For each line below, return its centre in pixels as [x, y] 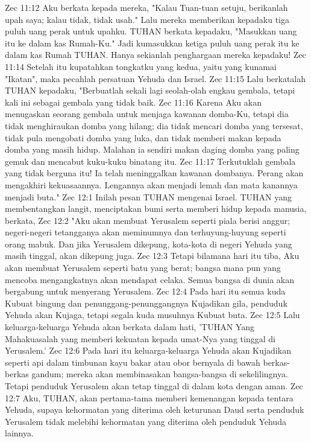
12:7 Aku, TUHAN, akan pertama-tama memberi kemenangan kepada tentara [149, 397]
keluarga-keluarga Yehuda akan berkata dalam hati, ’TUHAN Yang [130, 327]
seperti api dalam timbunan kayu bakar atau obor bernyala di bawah [133, 362]
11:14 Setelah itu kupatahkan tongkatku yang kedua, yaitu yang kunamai [141, 66]
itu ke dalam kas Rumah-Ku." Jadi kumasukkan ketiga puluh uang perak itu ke [152, 43]
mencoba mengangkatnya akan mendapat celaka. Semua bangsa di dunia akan [149, 279]
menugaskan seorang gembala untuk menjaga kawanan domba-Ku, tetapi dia [147, 114]
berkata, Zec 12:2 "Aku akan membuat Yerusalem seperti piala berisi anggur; [148, 220]
